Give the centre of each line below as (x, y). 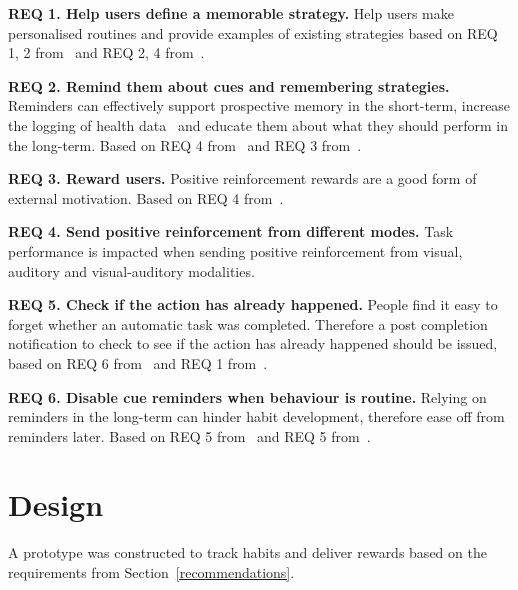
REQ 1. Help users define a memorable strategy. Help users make (231, 13)
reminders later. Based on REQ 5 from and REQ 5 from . (189, 435)
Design (56, 504)
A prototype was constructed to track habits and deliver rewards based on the (247, 552)
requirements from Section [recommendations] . (151, 572)
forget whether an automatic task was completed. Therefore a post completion (248, 323)
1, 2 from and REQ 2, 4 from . (106, 52)
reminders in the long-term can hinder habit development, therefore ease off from (256, 416)
